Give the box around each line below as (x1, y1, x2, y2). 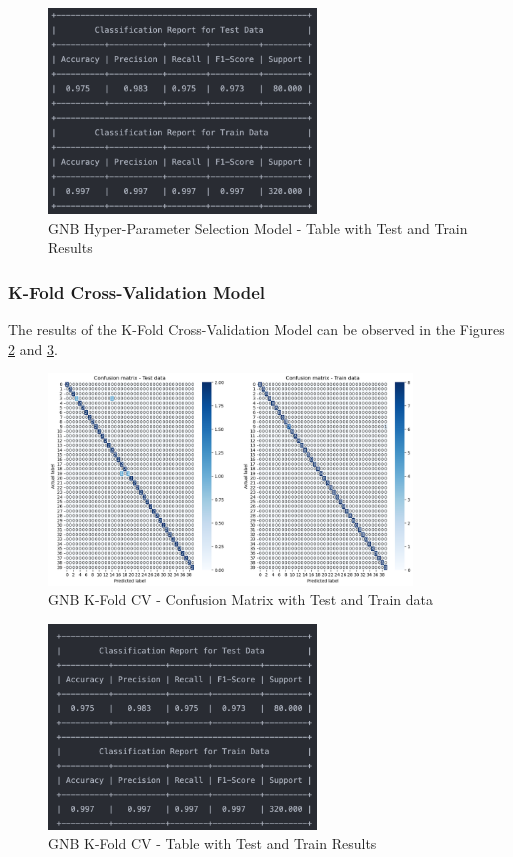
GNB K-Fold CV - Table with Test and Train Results (48, 833, 377, 854)
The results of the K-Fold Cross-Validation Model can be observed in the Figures (8, 319, 505, 340)
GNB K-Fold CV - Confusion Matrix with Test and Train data (48, 589, 433, 610)
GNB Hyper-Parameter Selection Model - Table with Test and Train (48, 217, 468, 238)
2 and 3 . (8, 338, 58, 359)
